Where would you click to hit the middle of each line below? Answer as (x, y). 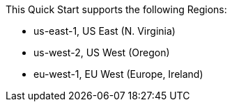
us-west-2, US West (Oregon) (102, 52)
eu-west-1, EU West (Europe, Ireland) (118, 74)
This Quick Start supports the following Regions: (116, 9)
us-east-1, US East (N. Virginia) (105, 31)
